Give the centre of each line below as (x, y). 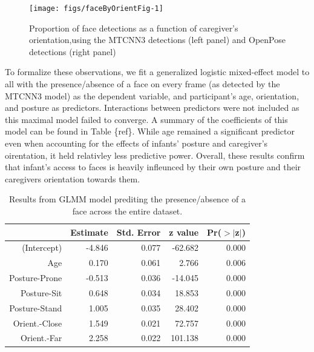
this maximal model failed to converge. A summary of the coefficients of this (146, 119)
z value (184, 232)
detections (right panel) (73, 51)
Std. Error (139, 232)
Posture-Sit (41, 292)
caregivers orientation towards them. (73, 178)
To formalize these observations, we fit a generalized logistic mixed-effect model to (157, 72)
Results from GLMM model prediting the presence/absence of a (127, 199)
